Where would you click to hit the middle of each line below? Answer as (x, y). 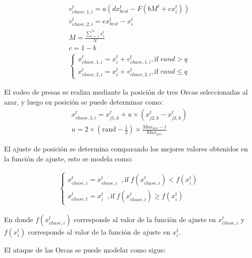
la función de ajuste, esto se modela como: (68, 158)
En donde (19, 219)
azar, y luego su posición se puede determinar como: (84, 101)
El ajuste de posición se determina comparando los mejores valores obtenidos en (126, 148)
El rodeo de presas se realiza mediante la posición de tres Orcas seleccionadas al (126, 92)
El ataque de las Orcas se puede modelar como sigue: (85, 249)
